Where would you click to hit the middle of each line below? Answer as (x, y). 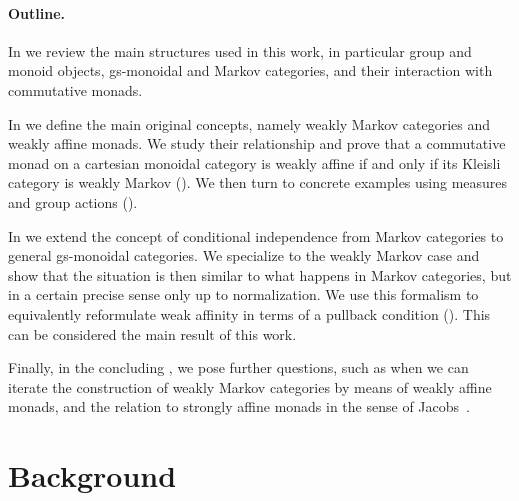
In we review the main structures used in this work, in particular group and (240, 50)
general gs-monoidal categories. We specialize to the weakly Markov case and (244, 255)
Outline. (37, 12)
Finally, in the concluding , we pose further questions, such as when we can (238, 367)
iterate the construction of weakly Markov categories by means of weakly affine (250, 386)
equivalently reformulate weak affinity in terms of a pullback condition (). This (249, 313)
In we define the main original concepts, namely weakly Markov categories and (249, 123)
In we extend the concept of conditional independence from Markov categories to (256, 235)
